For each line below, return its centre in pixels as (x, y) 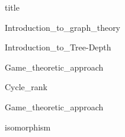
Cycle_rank (26, 87)
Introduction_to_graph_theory (63, 27)
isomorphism (28, 127)
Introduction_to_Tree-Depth (58, 47)
